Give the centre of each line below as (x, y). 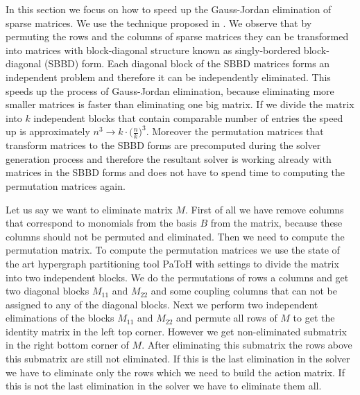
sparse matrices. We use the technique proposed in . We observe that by (159, 23)
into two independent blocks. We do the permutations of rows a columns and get (177, 277)
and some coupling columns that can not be (244, 291)
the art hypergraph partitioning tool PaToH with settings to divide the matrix (172, 263)
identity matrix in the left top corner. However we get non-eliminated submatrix (176, 331)
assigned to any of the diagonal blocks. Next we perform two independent (162, 304)
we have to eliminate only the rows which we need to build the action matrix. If (175, 372)
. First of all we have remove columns (264, 209)
